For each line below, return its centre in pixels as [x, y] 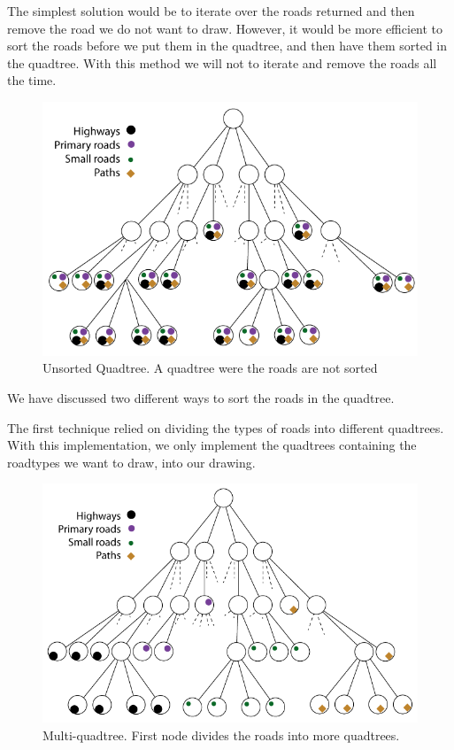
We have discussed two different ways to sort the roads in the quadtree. [201, 397]
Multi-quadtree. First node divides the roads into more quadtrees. [221, 735]
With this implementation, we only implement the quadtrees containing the [212, 445]
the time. [32, 80]
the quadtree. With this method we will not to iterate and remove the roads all [222, 62]
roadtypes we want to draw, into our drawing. [131, 462]
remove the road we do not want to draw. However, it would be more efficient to [225, 28]
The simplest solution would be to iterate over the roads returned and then [211, 11]
